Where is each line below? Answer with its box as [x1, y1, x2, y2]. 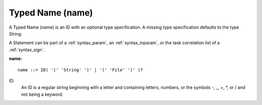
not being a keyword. [21, 91, 64, 97]
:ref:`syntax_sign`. [9, 47, 45, 52]
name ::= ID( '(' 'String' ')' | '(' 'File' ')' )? [17, 67, 143, 72]
